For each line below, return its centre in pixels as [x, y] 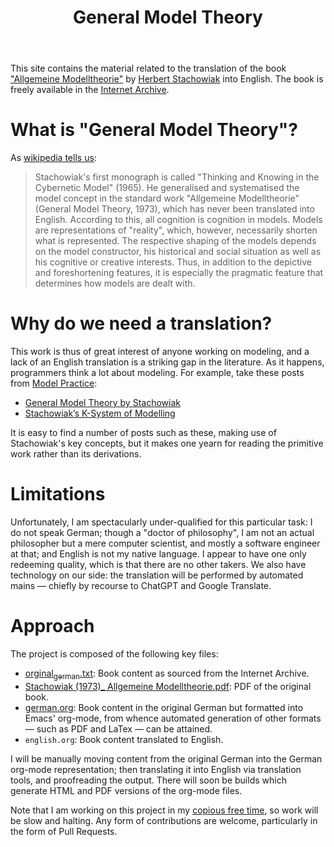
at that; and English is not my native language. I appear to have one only [158, 554]
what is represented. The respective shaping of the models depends [175, 241]
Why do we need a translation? [141, 323]
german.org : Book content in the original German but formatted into [164, 707]
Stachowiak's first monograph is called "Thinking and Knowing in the [177, 177]
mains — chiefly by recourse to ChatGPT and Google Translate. [141, 585]
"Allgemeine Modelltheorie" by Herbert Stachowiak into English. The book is [167, 79]
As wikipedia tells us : [53, 158]
